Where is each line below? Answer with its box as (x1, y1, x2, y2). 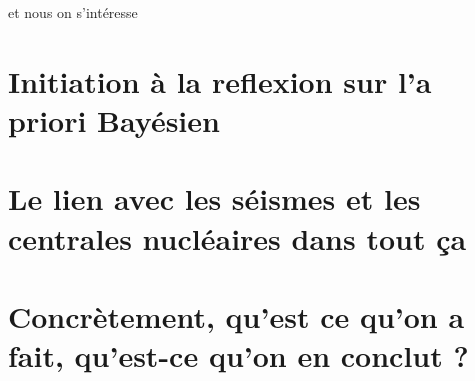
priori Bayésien (8, 99, 220, 140)
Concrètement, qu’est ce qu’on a (8, 295, 465, 336)
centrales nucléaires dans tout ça (8, 217, 467, 258)
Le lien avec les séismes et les (8, 178, 421, 219)
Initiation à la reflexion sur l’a (8, 60, 432, 101)
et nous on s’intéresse (8, 2, 138, 22)
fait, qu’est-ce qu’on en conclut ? (8, 335, 469, 376)
